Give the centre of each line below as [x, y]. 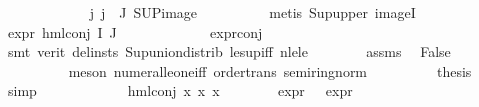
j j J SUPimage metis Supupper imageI [252, 12]
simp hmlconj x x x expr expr [180, 90]
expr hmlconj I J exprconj [135, 31]
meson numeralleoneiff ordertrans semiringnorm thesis [270, 70]
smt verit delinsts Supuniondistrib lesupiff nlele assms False [229, 51]
